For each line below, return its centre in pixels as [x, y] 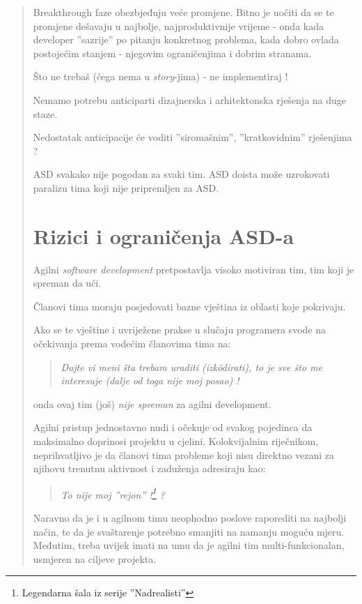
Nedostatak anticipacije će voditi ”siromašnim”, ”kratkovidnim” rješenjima [192, 137]
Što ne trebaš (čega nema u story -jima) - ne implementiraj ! [160, 76]
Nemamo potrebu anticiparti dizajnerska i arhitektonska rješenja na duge [190, 99]
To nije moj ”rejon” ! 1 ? [113, 493]
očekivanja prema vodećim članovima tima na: [132, 343]
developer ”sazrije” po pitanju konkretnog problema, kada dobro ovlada [186, 39]
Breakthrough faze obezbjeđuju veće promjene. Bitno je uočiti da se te [183, 12]
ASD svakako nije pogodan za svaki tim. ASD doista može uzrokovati [181, 174]
